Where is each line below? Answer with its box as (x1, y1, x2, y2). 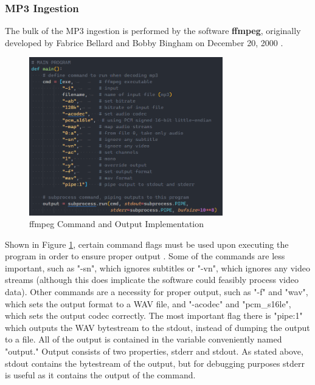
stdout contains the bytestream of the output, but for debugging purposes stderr (5, 356, 305, 369)
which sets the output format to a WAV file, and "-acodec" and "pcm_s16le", (5, 297, 291, 310)
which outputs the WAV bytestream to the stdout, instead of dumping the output (5, 321, 310, 333)
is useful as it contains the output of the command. (5, 369, 196, 381)
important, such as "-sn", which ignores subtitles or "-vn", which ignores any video (5, 261, 310, 274)
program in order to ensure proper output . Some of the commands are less (5, 250, 285, 262)
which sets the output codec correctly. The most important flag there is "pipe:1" (5, 309, 303, 322)
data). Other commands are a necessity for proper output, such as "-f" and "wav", (5, 285, 308, 298)
